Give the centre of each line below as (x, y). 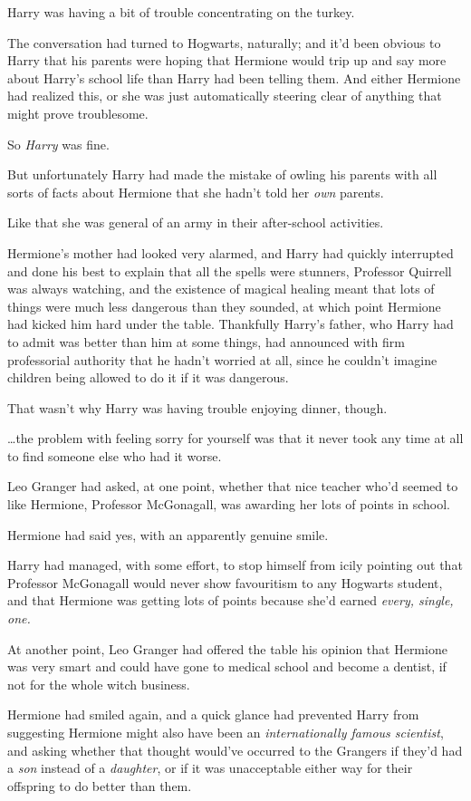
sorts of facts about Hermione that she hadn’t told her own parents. (196, 192)
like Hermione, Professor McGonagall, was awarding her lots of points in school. (229, 504)
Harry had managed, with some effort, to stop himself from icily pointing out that (235, 565)
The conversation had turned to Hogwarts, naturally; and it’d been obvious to (224, 42)
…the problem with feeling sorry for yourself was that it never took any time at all (235, 438)
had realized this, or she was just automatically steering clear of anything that (225, 96)
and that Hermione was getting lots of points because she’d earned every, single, (231, 600)
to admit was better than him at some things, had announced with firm (206, 341)
